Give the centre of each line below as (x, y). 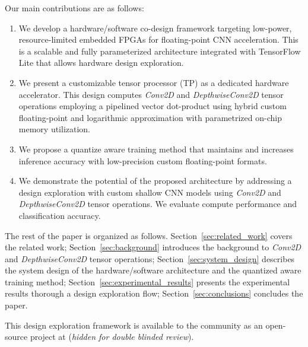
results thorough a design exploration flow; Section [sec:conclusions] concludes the (154, 293)
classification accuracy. (60, 215)
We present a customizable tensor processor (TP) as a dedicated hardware (154, 82)
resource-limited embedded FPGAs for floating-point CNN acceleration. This (158, 39)
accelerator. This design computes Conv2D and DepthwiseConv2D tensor (151, 94)
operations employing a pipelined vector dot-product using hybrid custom (153, 106)
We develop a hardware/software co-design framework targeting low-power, (155, 28)
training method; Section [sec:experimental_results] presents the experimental (147, 281)
